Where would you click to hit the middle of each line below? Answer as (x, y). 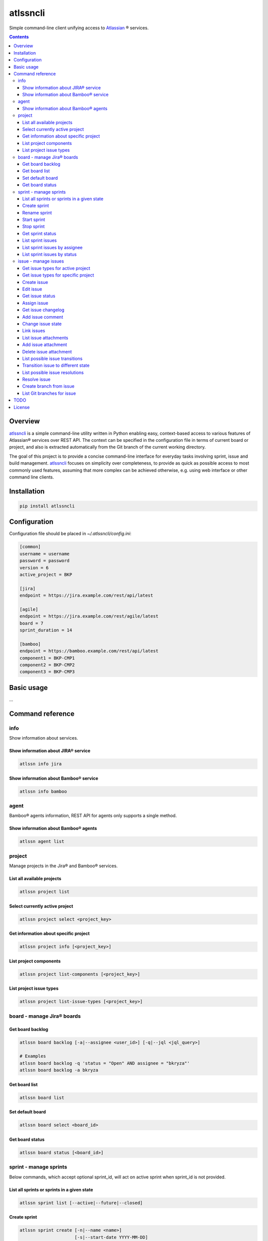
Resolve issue (36, 379)
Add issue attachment (45, 345)
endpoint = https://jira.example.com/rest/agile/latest (89, 616)
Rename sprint (37, 212)
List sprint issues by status (50, 254)
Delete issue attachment (47, 351)
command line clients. (32, 477)
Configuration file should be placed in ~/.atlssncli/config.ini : (70, 534)
